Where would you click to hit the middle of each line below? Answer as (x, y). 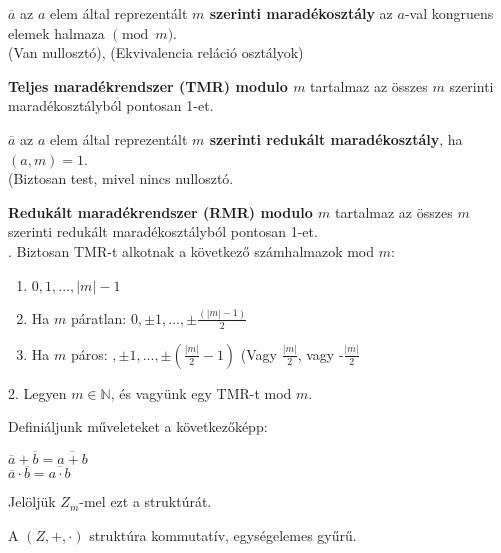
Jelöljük (32, 501)
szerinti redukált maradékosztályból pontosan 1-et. (163, 231)
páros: (89, 353)
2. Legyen (37, 392)
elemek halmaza (56, 32)
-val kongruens (449, 13)
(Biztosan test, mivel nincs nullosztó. (121, 178)
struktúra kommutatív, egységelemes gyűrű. (223, 534)
